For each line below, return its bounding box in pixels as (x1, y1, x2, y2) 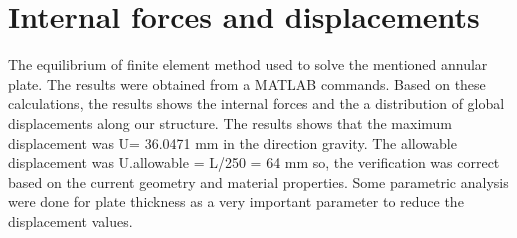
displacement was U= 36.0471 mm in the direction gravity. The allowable (8, 132, 457, 153)
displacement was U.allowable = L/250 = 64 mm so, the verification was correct (8, 152, 500, 173)
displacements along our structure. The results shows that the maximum (8, 112, 452, 133)
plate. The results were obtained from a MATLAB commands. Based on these (8, 73, 486, 94)
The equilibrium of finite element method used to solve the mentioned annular (8, 54, 488, 75)
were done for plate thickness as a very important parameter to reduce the (8, 191, 464, 212)
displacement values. (8, 210, 133, 231)
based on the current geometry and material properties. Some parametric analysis (8, 171, 509, 192)
